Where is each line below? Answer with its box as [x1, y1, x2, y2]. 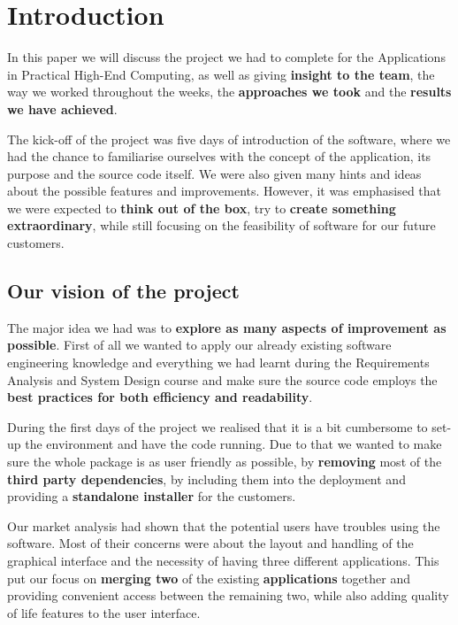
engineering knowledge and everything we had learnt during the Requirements [7, 353, 430, 372]
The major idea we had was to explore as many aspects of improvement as [7, 318, 447, 336]
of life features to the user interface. [7, 603, 201, 621]
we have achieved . [7, 99, 118, 118]
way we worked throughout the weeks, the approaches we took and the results [7, 82, 452, 101]
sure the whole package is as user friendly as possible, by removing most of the [7, 452, 442, 471]
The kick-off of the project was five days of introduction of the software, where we [7, 129, 451, 148]
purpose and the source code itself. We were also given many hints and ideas [7, 164, 422, 182]
